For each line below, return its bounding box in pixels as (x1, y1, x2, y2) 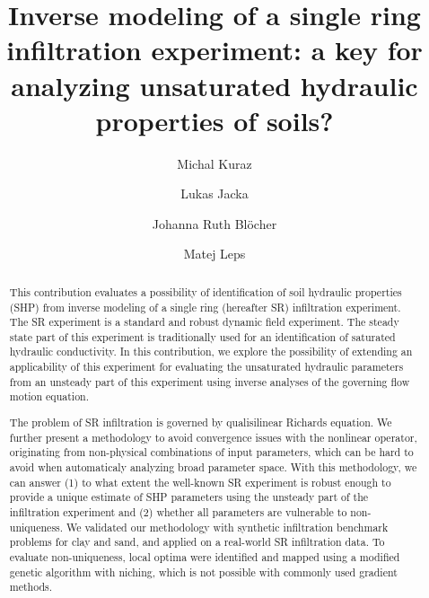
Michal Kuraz (177, 154, 252, 172)
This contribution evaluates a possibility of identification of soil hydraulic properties (9, 284, 402, 299)
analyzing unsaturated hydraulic (11, 66, 418, 103)
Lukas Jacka (180, 184, 249, 203)
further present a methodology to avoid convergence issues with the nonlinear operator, (9, 429, 417, 444)
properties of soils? (95, 101, 334, 138)
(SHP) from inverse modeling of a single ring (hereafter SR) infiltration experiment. (9, 299, 401, 314)
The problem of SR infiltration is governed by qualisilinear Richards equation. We (9, 415, 392, 429)
